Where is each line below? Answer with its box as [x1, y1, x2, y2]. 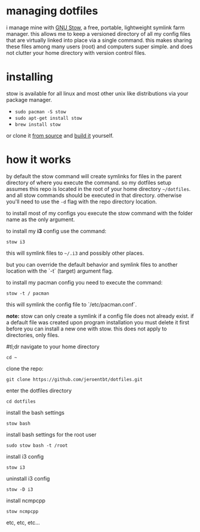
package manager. [6, 96, 53, 103]
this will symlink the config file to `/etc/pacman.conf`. [6, 301, 137, 308]
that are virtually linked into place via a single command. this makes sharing [6, 36, 192, 44]
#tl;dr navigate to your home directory [6, 343, 100, 350]
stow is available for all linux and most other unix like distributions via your [6, 89, 189, 97]
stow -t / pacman [6, 290, 50, 296]
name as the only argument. [6, 216, 75, 223]
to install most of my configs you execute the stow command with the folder [6, 209, 193, 216]
